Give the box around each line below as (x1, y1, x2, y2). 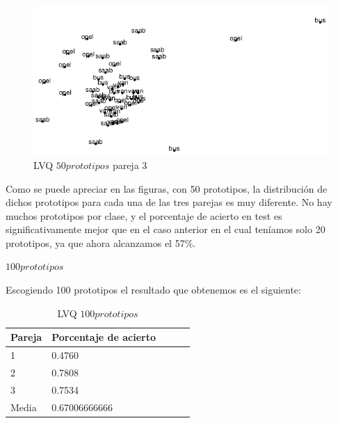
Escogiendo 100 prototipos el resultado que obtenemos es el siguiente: (6, 282, 301, 297)
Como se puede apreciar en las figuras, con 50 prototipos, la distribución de (6, 181, 328, 195)
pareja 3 (112, 157, 147, 172)
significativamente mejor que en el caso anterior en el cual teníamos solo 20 (6, 222, 325, 237)
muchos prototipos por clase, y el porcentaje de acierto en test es (6, 208, 282, 223)
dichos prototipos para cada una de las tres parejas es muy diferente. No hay (6, 195, 332, 209)
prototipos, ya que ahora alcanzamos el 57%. (6, 235, 196, 250)
